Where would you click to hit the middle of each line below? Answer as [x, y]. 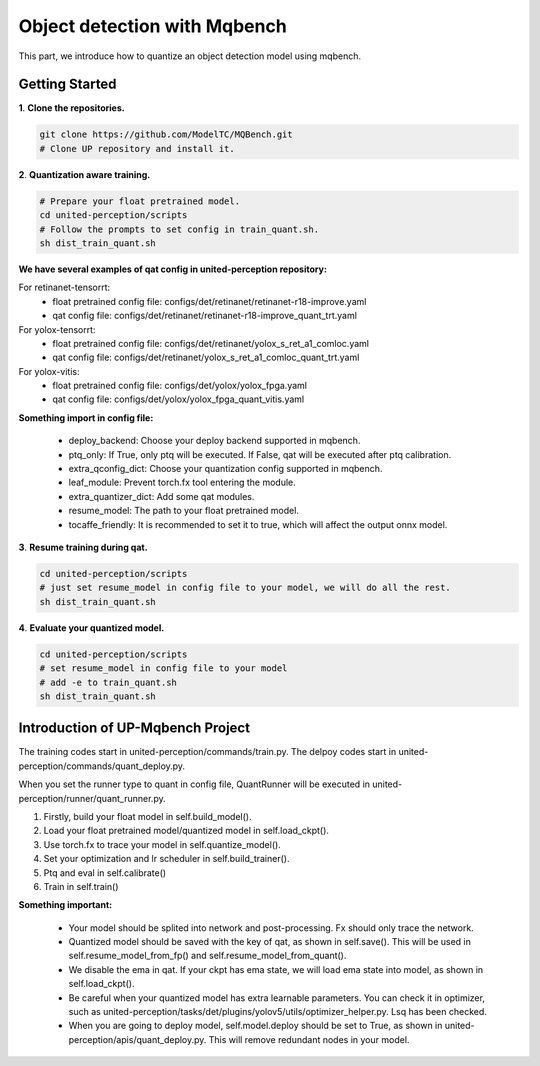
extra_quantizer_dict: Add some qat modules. [161, 496]
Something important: [65, 905]
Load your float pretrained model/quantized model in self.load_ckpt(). [186, 831]
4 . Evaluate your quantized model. [91, 627]
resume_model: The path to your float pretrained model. [184, 511]
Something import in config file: [86, 417]
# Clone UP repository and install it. [137, 148]
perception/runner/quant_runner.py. [92, 798]
